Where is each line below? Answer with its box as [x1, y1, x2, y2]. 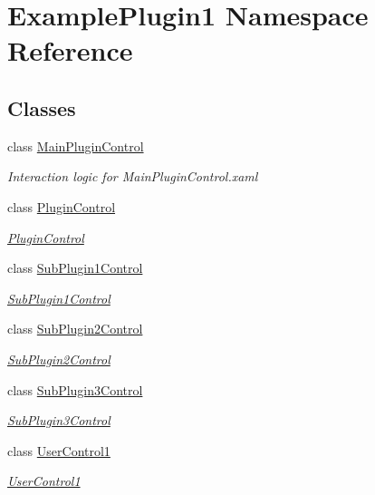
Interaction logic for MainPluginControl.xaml [7, 167, 258, 186]
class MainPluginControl [7, 136, 144, 155]
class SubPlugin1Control [7, 258, 143, 277]
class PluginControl [7, 197, 116, 216]
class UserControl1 [7, 441, 111, 460]
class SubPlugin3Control [7, 380, 143, 399]
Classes [7, 93, 76, 121]
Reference [7, 32, 133, 69]
